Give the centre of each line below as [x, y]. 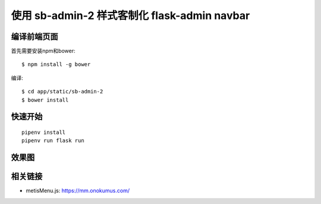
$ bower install [45, 100]
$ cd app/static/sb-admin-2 [62, 92]
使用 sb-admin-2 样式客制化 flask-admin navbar [130, 15]
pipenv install [44, 133]
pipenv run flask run [53, 141]
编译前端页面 [34, 37]
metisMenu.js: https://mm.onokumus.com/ [78, 191]
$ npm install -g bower [56, 65]
